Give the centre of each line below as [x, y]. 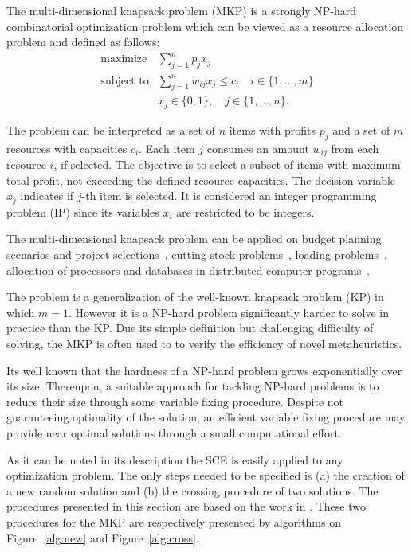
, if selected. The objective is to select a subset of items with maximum [227, 164]
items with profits [273, 129]
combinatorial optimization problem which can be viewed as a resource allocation [205, 26]
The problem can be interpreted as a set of [111, 129]
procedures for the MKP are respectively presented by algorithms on [174, 521]
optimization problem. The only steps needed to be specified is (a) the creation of [206, 475]
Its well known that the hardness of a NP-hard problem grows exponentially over [204, 370]
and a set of [361, 129]
